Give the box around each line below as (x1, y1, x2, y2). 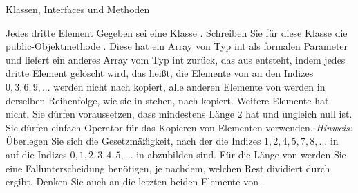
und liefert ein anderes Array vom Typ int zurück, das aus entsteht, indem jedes (6, 52, 346, 66)
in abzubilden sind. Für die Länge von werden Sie (136, 147, 346, 161)
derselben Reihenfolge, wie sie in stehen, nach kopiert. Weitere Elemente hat (6, 93, 329, 107)
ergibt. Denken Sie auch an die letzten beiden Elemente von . (6, 174, 265, 189)
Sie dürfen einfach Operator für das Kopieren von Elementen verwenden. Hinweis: (6, 120, 352, 134)
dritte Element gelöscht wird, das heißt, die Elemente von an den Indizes (6, 66, 314, 80)
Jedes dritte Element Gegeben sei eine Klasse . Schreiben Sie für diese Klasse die (6, 25, 348, 39)
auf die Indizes (6, 147, 67, 161)
